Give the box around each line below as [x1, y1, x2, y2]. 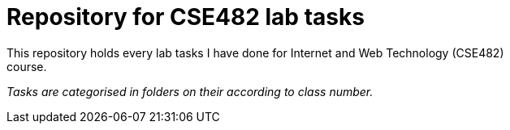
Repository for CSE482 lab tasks [6, 3, 365, 31]
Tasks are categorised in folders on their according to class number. [6, 84, 374, 99]
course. [6, 59, 47, 73]
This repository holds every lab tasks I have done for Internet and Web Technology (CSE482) [6, 45, 504, 60]
